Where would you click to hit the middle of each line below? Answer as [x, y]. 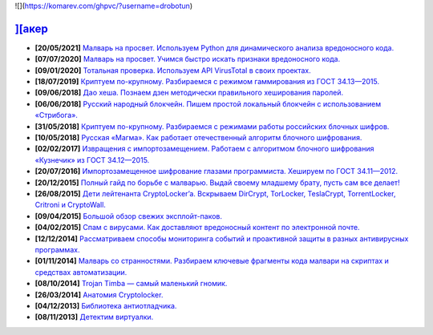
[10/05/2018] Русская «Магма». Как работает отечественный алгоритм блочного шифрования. [198, 138]
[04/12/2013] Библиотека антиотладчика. [106, 305]
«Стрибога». [56, 115]
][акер [31, 28]
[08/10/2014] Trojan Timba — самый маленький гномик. [131, 284]
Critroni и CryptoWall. [70, 205]
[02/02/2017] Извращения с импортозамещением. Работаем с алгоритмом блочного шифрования [204, 149]
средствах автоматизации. [81, 272]
